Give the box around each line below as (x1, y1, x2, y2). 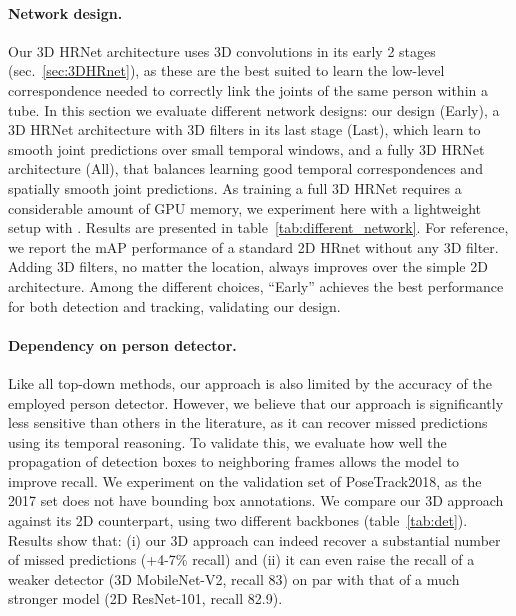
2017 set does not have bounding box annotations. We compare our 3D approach (8, 490, 504, 511)
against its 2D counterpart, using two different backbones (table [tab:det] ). (8, 510, 468, 531)
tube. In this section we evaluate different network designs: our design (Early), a (8, 99, 500, 120)
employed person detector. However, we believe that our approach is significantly (8, 392, 504, 413)
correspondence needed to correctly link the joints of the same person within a (8, 79, 488, 100)
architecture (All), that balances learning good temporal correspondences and (8, 158, 483, 179)
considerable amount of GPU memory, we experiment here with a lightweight (8, 197, 482, 218)
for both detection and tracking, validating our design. (8, 295, 341, 316)
